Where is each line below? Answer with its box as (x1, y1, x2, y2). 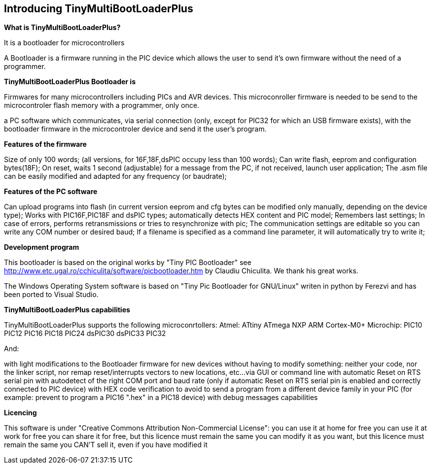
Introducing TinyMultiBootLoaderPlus (4, 2, 193, 15)
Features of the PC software (4, 187, 98, 196)
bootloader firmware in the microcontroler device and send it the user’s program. (4, 125, 267, 134)
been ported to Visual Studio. (4, 290, 99, 299)
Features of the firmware (4, 140, 87, 149)
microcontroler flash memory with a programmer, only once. (4, 101, 199, 110)
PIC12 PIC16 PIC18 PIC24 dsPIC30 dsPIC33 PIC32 (4, 329, 166, 338)
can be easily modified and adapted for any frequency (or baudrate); (4, 172, 227, 181)
